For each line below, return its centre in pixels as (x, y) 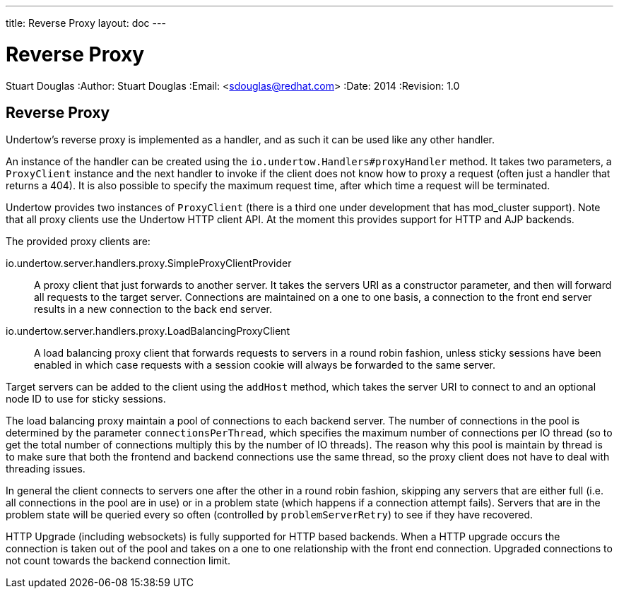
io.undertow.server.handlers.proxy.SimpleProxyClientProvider (149, 263)
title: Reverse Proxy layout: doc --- (86, 23)
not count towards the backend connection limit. (118, 561)
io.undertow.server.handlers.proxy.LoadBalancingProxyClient (148, 331)
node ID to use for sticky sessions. (86, 399)
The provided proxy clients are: (78, 242)
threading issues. (46, 469)
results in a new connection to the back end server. (153, 309)
